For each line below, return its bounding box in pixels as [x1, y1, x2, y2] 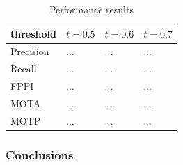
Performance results [49, 2, 134, 16]
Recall [10, 61, 37, 76]
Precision [10, 44, 49, 58]
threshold [10, 26, 56, 40]
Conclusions [6, 146, 74, 163]
